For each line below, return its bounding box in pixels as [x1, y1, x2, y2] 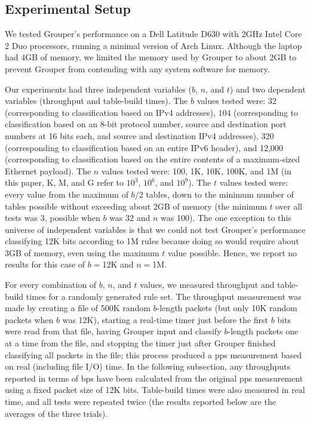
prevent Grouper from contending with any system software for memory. [5, 62, 270, 75]
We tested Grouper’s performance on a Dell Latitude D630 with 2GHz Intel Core [5, 27, 302, 40]
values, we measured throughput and [140, 278, 275, 291]
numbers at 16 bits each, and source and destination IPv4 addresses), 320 [5, 129, 274, 142]
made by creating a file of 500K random [5, 302, 151, 314]
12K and [102, 258, 134, 271]
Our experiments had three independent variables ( [5, 82, 192, 95]
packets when [5, 313, 54, 325]
